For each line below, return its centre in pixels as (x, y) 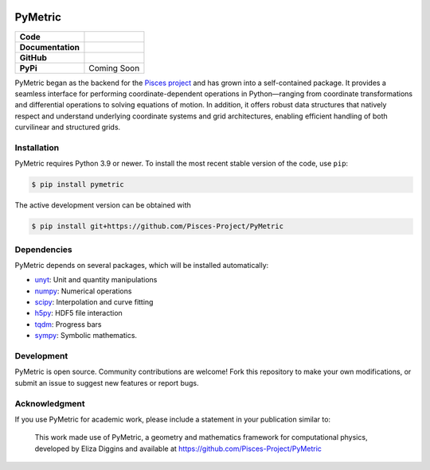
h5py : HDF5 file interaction (78, 313)
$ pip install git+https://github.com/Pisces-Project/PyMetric (158, 226)
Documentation (49, 47)
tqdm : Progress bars (68, 324)
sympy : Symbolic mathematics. (86, 336)
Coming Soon (114, 68)
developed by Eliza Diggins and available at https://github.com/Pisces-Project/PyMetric (178, 449)
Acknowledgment (50, 403)
